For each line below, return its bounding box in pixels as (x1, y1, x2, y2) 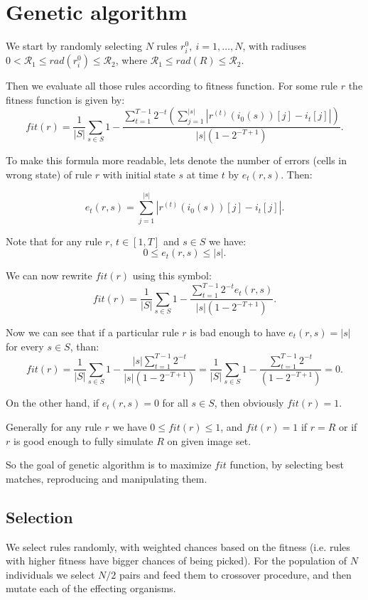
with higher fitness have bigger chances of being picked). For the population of (6, 553, 347, 568)
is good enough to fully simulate (13, 433, 153, 448)
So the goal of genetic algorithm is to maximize (6, 457, 212, 472)
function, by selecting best (229, 457, 344, 472)
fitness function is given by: (6, 92, 125, 107)
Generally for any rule (6, 419, 102, 434)
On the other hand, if (6, 395, 99, 410)
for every (6, 338, 44, 353)
